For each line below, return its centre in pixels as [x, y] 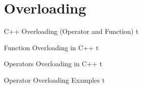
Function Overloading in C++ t [51, 47]
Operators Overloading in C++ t [53, 64]
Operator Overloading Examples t [55, 80]
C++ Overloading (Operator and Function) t [71, 31]
